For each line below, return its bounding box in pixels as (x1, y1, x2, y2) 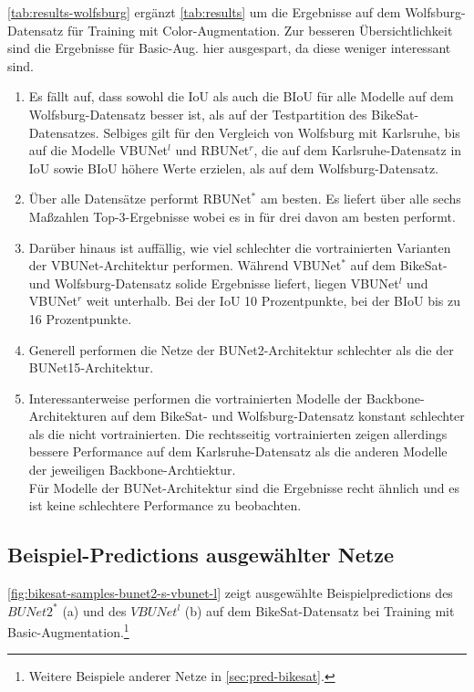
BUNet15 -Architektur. (28, 358, 154, 377)
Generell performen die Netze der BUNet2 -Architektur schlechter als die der (28, 340, 454, 359)
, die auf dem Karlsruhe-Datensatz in (253, 141, 462, 160)
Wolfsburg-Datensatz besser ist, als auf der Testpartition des (28, 104, 367, 123)
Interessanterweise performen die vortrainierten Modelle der (28, 388, 363, 407)
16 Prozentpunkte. (28, 309, 132, 328)
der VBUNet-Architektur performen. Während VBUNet (28, 256, 342, 275)
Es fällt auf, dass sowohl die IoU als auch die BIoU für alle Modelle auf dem (28, 87, 454, 106)
